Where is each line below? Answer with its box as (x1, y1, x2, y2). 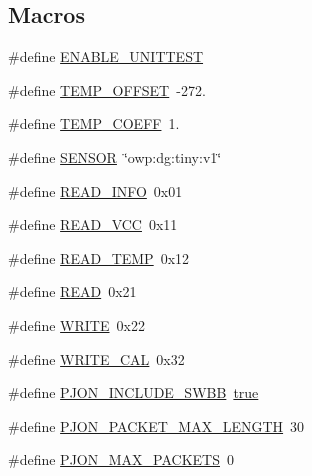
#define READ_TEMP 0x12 (8, 247, 190, 268)
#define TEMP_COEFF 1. (8, 113, 180, 134)
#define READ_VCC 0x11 (8, 214, 178, 235)
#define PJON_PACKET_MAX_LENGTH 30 (8, 415, 305, 436)
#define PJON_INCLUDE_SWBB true (8, 382, 259, 403)
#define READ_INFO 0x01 (8, 180, 183, 201)
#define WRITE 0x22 (8, 314, 145, 335)
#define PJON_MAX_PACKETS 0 (8, 449, 234, 470)
